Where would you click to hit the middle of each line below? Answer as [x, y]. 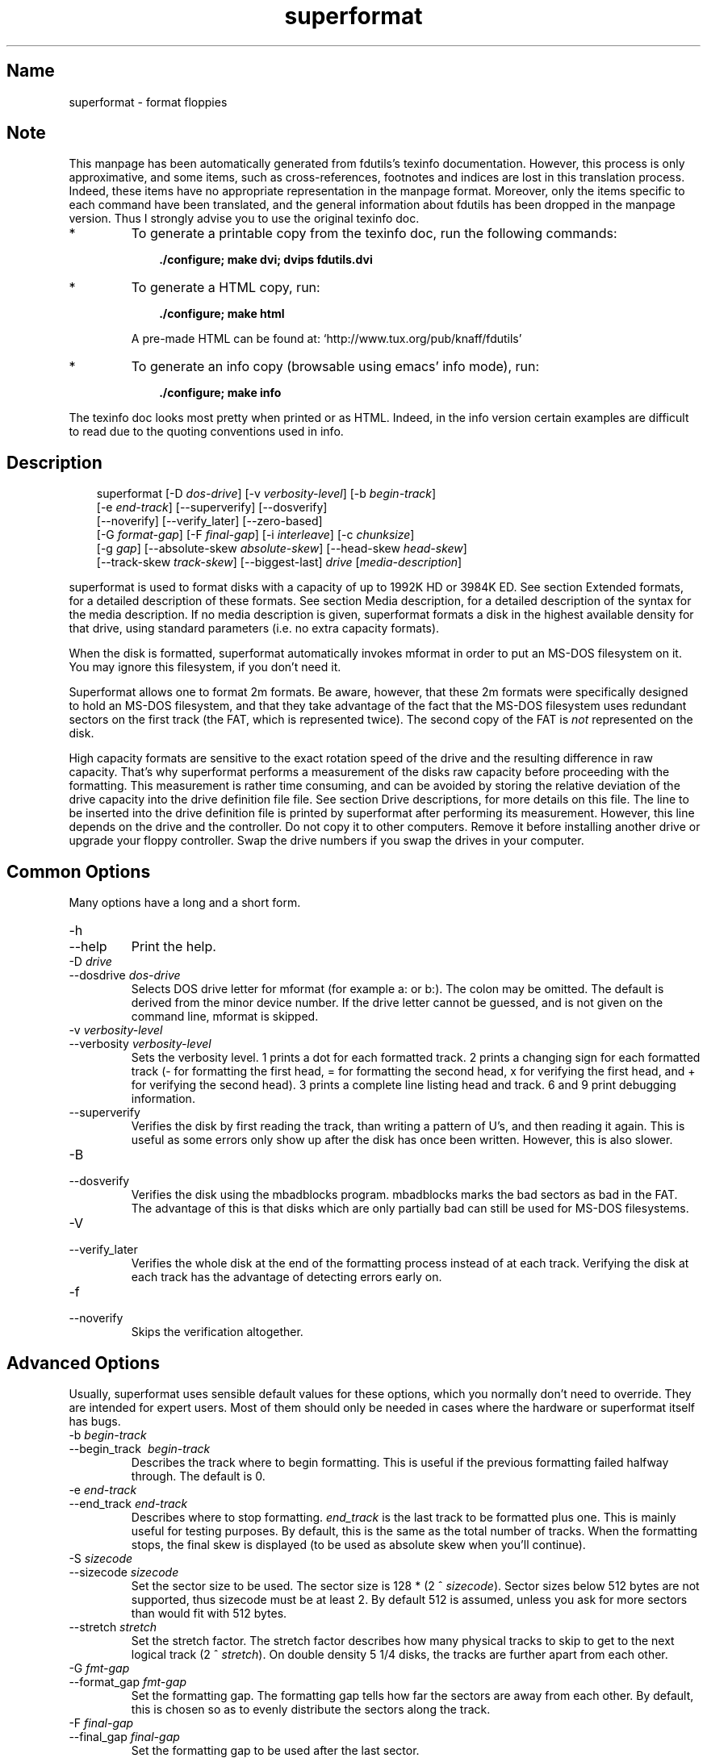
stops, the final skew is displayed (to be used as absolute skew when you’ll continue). [358, 1544]
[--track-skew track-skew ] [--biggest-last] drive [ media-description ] [279, 562]
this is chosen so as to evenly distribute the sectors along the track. [311, 1709]
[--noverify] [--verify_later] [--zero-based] [209, 521]
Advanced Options [83, 1363]
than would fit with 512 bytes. [209, 1613]
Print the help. [174, 947]
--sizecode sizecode [124, 1572]
